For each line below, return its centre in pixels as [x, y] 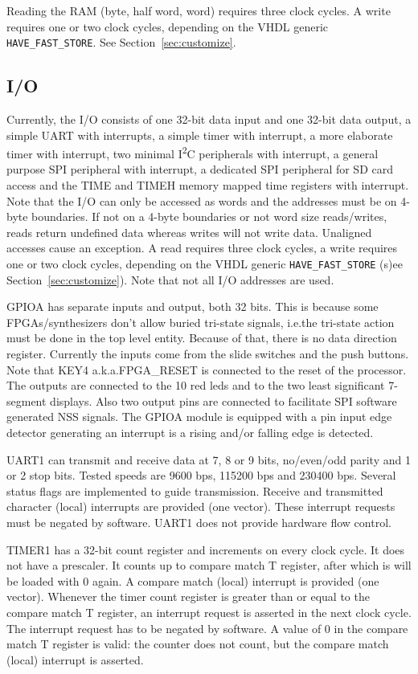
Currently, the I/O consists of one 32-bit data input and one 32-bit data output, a [209, 119]
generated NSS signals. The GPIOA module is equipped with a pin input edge [199, 417]
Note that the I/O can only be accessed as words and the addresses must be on [202, 200]
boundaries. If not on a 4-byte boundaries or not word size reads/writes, [209, 216]
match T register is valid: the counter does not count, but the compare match [198, 644]
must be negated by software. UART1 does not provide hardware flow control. [199, 523]
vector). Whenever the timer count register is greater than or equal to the [188, 596]
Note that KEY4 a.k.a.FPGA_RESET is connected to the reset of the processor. [207, 369]
